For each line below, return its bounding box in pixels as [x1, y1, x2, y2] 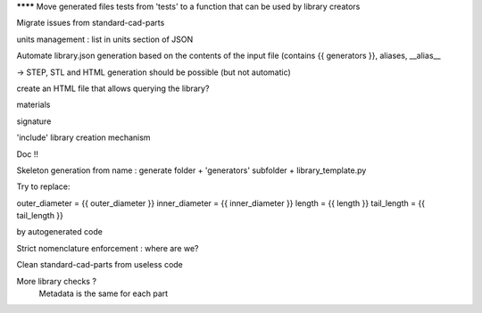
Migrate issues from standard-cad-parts [16, 18, 165, 29]
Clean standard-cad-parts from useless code [16, 259, 183, 270]
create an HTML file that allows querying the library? [16, 83, 210, 94]
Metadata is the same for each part [38, 288, 169, 299]
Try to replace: [16, 181, 71, 192]
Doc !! [16, 148, 39, 160]
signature [16, 116, 52, 127]
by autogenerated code [16, 227, 103, 237]
